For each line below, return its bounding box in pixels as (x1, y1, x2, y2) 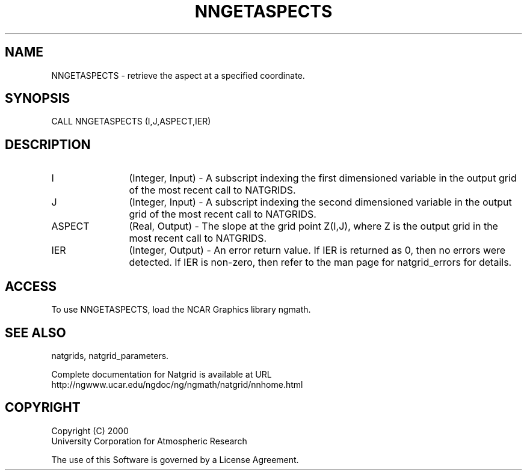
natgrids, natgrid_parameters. (51, 350, 169, 361)
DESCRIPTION (5, 136, 91, 152)
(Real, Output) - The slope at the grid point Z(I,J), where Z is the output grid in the (129, 220, 498, 233)
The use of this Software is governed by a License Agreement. (51, 454, 299, 465)
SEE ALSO (5, 325, 66, 340)
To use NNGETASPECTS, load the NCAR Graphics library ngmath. (51, 304, 311, 315)
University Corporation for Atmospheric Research (51, 435, 247, 446)
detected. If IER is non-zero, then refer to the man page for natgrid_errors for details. (129, 256, 512, 269)
